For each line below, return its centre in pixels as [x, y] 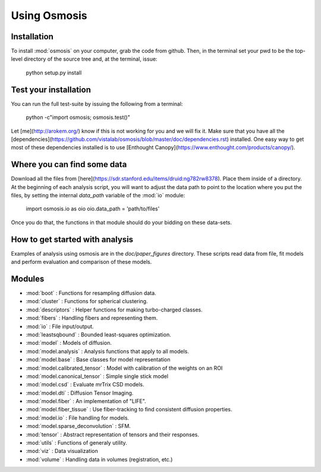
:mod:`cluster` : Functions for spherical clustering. [87, 301]
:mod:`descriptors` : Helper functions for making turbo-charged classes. [114, 310]
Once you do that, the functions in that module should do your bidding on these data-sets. [121, 222]
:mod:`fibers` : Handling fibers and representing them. [92, 318]
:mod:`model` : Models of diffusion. [69, 343]
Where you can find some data [69, 164]
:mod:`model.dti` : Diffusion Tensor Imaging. [80, 393]
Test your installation [51, 89]
